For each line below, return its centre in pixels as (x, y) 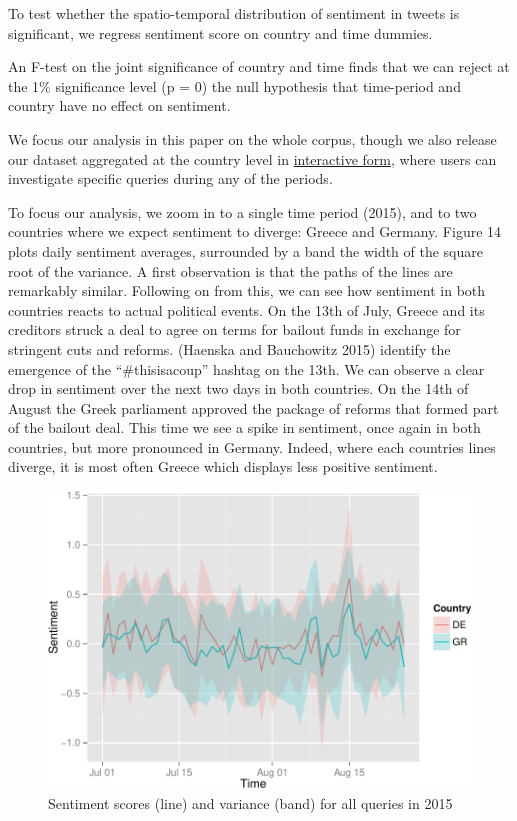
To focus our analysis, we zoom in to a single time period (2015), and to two (242, 211)
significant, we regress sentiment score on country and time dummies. (220, 32)
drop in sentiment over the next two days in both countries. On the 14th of (238, 388)
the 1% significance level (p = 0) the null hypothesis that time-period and (234, 85)
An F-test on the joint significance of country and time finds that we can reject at (259, 66)
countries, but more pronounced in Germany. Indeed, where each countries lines (252, 446)
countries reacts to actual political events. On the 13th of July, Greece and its (246, 309)
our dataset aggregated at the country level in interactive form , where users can (252, 158)
